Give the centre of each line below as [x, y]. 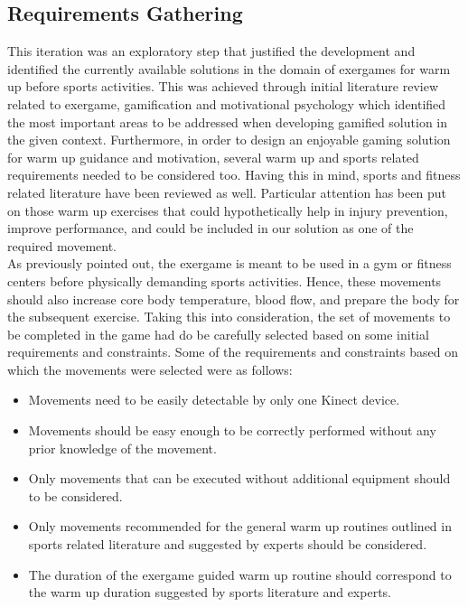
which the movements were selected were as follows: [150, 369]
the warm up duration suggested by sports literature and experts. [210, 592]
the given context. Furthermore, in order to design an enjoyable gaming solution [229, 140]
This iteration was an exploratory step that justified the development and [211, 51]
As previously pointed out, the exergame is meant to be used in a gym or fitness [229, 263]
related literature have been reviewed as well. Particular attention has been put [227, 192]
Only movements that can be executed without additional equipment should [239, 478]
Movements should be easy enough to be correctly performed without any [232, 430]
